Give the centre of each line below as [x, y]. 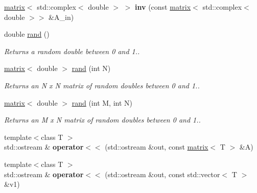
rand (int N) [91, 68]
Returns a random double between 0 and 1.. [72, 51]
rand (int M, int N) [102, 102]
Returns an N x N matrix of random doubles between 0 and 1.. [102, 85]
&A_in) [61, 17]
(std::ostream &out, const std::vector [162, 174]
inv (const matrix [163, 7]
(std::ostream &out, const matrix [157, 147]
